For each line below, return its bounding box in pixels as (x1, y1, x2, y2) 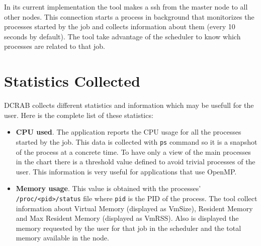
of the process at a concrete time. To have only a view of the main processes (16, 146, 251, 157)
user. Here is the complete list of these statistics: (4, 109, 153, 120)
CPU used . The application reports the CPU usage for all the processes (16, 127, 241, 137)
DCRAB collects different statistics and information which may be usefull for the (4, 100, 254, 110)
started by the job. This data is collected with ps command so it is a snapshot (16, 136, 257, 147)
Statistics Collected (4, 71, 140, 91)
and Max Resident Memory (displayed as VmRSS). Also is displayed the (16, 213, 239, 223)
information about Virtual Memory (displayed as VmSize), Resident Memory (16, 203, 253, 213)
